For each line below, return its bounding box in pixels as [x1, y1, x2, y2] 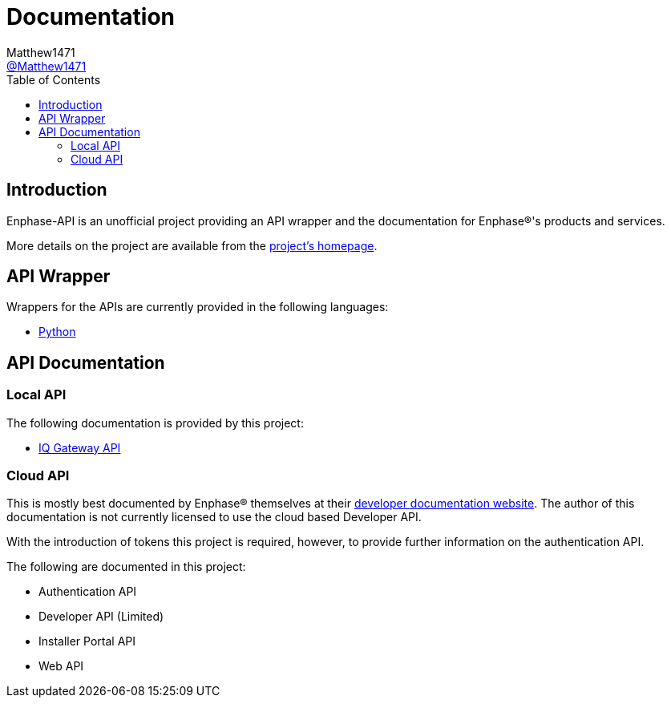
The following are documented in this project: [6, 560, 246, 574]
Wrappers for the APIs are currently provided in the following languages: [6, 300, 389, 314]
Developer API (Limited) [38, 609, 164, 624]
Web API [38, 659, 84, 674]
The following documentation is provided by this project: [6, 415, 304, 430]
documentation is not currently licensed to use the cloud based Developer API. [6, 510, 422, 524]
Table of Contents [6, 72, 101, 87]
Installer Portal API [38, 634, 136, 649]
